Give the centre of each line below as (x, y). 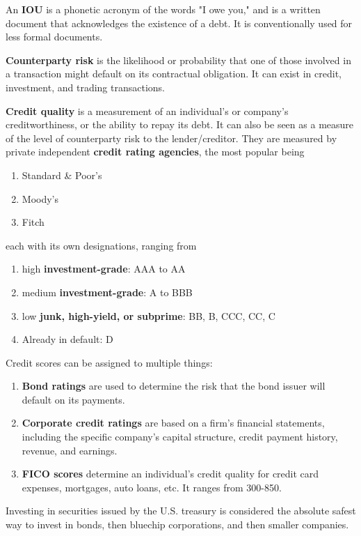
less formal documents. (54, 37)
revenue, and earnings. (70, 450)
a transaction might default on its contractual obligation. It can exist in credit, (174, 74)
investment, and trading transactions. (85, 87)
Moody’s (40, 198)
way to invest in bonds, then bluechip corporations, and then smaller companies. (177, 524)
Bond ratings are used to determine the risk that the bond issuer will (174, 386)
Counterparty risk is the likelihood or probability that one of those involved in (178, 60)
